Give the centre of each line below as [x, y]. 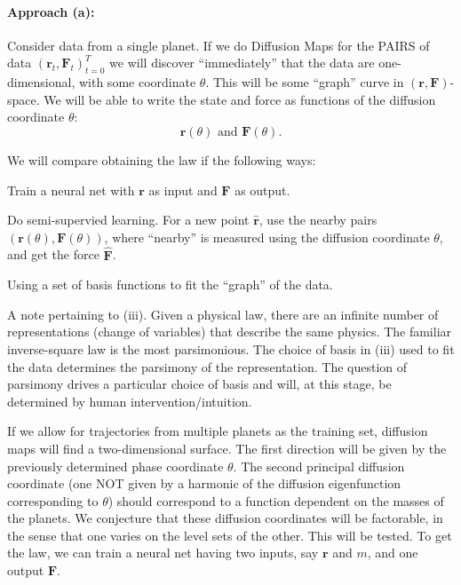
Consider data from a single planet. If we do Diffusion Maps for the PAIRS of [219, 45]
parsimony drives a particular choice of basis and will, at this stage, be [199, 384]
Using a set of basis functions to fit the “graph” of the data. [170, 285]
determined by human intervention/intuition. [130, 401]
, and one [393, 553]
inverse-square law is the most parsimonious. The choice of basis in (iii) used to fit [231, 348]
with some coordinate [137, 82]
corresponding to [53, 500]
